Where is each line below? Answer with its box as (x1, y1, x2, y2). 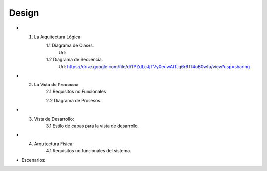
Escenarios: (21, 157, 45, 163)
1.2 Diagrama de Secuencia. (46, 57, 103, 63)
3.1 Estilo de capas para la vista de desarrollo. (46, 123, 139, 128)
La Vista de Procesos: (34, 82, 79, 87)
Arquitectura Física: (34, 141, 74, 147)
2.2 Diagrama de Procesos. (46, 98, 102, 104)
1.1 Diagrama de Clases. (46, 43, 94, 49)
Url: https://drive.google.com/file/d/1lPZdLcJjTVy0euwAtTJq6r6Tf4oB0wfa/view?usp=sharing (58, 63, 250, 69)
